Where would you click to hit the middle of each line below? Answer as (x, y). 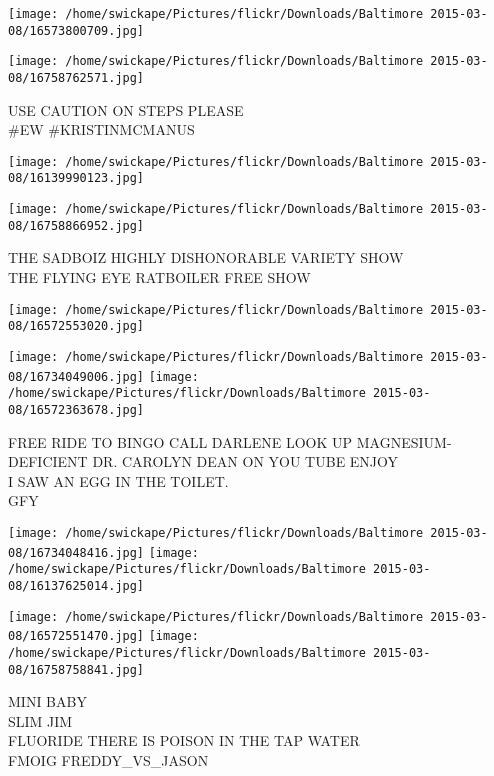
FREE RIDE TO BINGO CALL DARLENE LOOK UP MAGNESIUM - (230, 441)
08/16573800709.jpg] (76, 30)
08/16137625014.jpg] (76, 585)
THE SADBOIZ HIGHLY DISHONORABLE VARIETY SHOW (206, 257)
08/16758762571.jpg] (76, 77)
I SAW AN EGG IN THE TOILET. (118, 480)
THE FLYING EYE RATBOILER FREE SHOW (159, 277)
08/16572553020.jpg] (76, 326)
